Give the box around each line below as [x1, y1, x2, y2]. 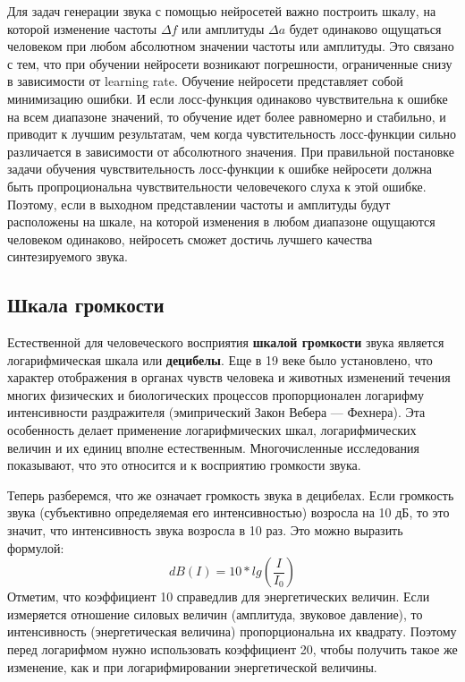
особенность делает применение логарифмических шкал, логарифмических [7, 421, 417, 439]
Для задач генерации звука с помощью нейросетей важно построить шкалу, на [7, 2, 436, 20]
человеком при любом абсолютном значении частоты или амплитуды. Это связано [7, 37, 454, 55]
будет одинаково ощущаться [289, 19, 442, 38]
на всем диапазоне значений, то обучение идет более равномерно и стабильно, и [7, 107, 446, 125]
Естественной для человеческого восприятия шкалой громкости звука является [7, 333, 444, 352]
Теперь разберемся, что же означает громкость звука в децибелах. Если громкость [7, 485, 454, 504]
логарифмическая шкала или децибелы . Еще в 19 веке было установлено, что [7, 350, 433, 369]
